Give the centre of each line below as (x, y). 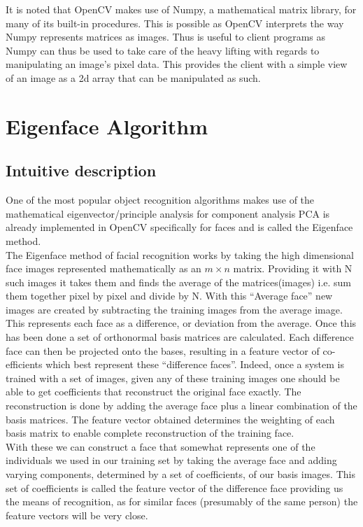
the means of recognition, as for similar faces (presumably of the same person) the (182, 501)
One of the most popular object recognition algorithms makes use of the (160, 200)
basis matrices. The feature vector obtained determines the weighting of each (170, 419)
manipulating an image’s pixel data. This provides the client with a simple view (177, 64)
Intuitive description (81, 170)
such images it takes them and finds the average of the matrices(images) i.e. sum (179, 282)
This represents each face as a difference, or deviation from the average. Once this (181, 323)
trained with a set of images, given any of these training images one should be (173, 378)
